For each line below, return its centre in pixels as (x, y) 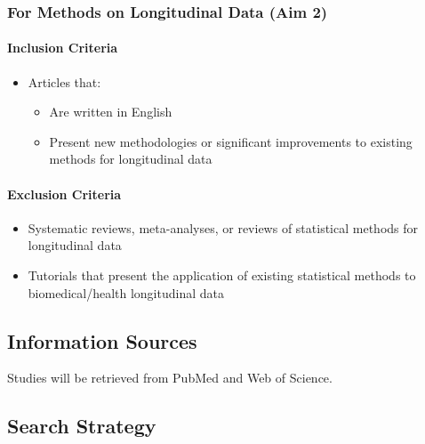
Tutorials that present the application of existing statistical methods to (222, 275)
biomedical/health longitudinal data (126, 292)
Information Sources (102, 340)
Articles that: (64, 81)
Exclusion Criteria (64, 194)
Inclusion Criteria (63, 48)
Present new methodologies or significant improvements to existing (231, 141)
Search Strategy (82, 426)
